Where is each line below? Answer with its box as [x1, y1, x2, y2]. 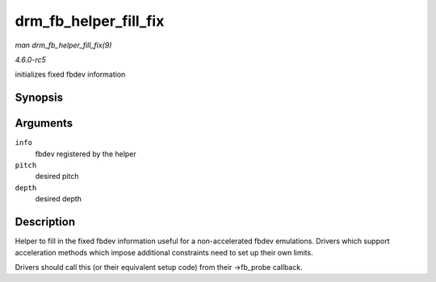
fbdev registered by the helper [35, 149, 136, 159]
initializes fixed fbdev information [15, 69, 126, 80]
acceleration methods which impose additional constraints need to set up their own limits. [15, 247, 314, 257]
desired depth [35, 194, 82, 204]
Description [15, 215, 76, 229]
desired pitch [35, 172, 79, 181]
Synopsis [15, 91, 64, 105]
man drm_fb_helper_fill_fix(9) [15, 40, 112, 50]
